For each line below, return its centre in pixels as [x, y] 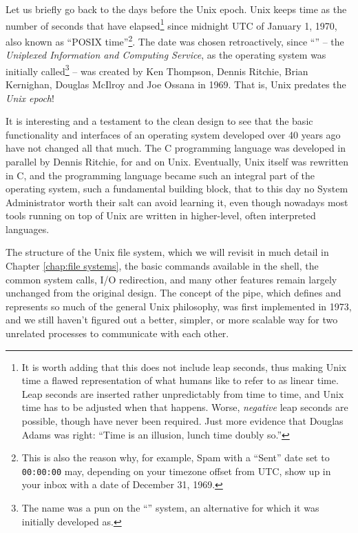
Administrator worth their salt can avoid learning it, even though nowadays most [177, 202]
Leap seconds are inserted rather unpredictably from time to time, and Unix [183, 393]
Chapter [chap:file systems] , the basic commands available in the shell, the [162, 266]
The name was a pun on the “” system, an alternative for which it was [170, 508]
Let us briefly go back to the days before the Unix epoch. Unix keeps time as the [176, 9]
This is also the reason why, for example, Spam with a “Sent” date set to [176, 457]
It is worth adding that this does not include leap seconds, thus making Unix [184, 366]
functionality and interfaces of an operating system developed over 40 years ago [173, 134]
